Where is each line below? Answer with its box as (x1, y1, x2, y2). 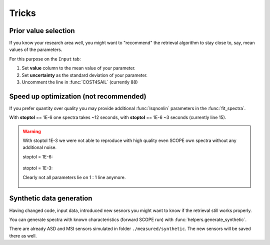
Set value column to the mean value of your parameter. (21, 65, 136, 71)
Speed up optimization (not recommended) (9, 92, 147, 100)
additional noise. (22, 144, 57, 150)
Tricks (9, 7, 36, 18)
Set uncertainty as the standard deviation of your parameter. (21, 72, 147, 78)
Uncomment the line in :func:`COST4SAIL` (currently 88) (21, 79, 138, 85)
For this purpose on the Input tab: (9, 55, 81, 62)
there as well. (9, 232, 37, 238)
